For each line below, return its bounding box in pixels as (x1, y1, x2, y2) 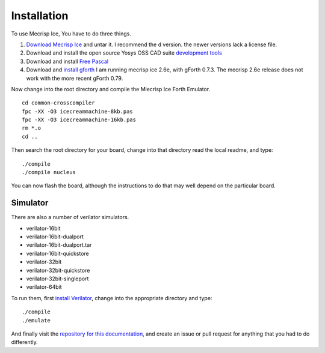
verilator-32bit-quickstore (26, 267, 90, 274)
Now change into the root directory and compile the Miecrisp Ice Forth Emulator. (11, 85, 211, 92)
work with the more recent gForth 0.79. (26, 74, 123, 82)
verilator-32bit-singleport (26, 275, 89, 282)
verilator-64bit (26, 283, 63, 291)
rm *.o (22, 125, 42, 131)
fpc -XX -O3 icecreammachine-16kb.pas (22, 116, 137, 123)
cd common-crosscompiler (22, 100, 95, 106)
